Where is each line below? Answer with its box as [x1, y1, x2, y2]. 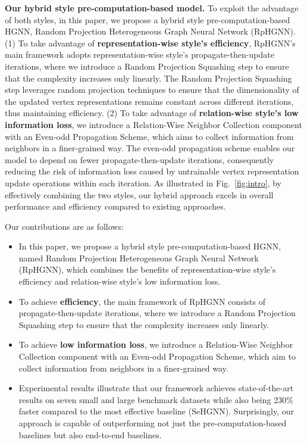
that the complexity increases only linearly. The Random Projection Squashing [5, 71, 292, 84]
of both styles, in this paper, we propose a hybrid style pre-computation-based [5, 13, 290, 26]
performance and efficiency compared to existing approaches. [5, 200, 226, 213]
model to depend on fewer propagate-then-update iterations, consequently [5, 153, 274, 166]
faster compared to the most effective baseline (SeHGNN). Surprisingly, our [18, 405, 295, 417]
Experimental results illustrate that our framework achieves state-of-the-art [18, 382, 294, 394]
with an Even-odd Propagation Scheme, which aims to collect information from [5, 130, 294, 142]
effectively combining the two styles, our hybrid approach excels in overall [5, 188, 274, 201]
